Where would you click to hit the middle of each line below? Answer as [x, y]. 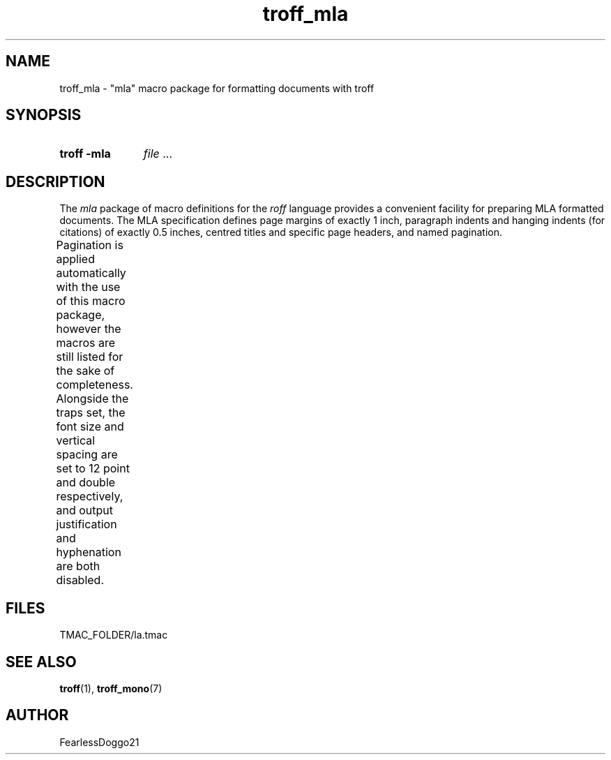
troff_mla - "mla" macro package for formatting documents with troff [217, 88]
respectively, [90, 497]
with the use [88, 287]
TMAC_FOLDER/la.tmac [114, 635]
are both [78, 566]
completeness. [95, 385]
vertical [76, 441]
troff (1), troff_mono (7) [111, 688]
